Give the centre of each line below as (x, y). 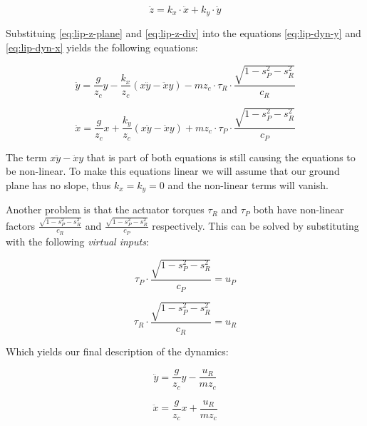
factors (20, 225)
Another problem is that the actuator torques (105, 209)
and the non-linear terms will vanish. (248, 184)
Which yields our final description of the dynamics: (117, 351)
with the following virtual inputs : (77, 241)
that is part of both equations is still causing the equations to (221, 157)
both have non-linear (299, 209)
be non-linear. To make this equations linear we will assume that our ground (173, 171)
